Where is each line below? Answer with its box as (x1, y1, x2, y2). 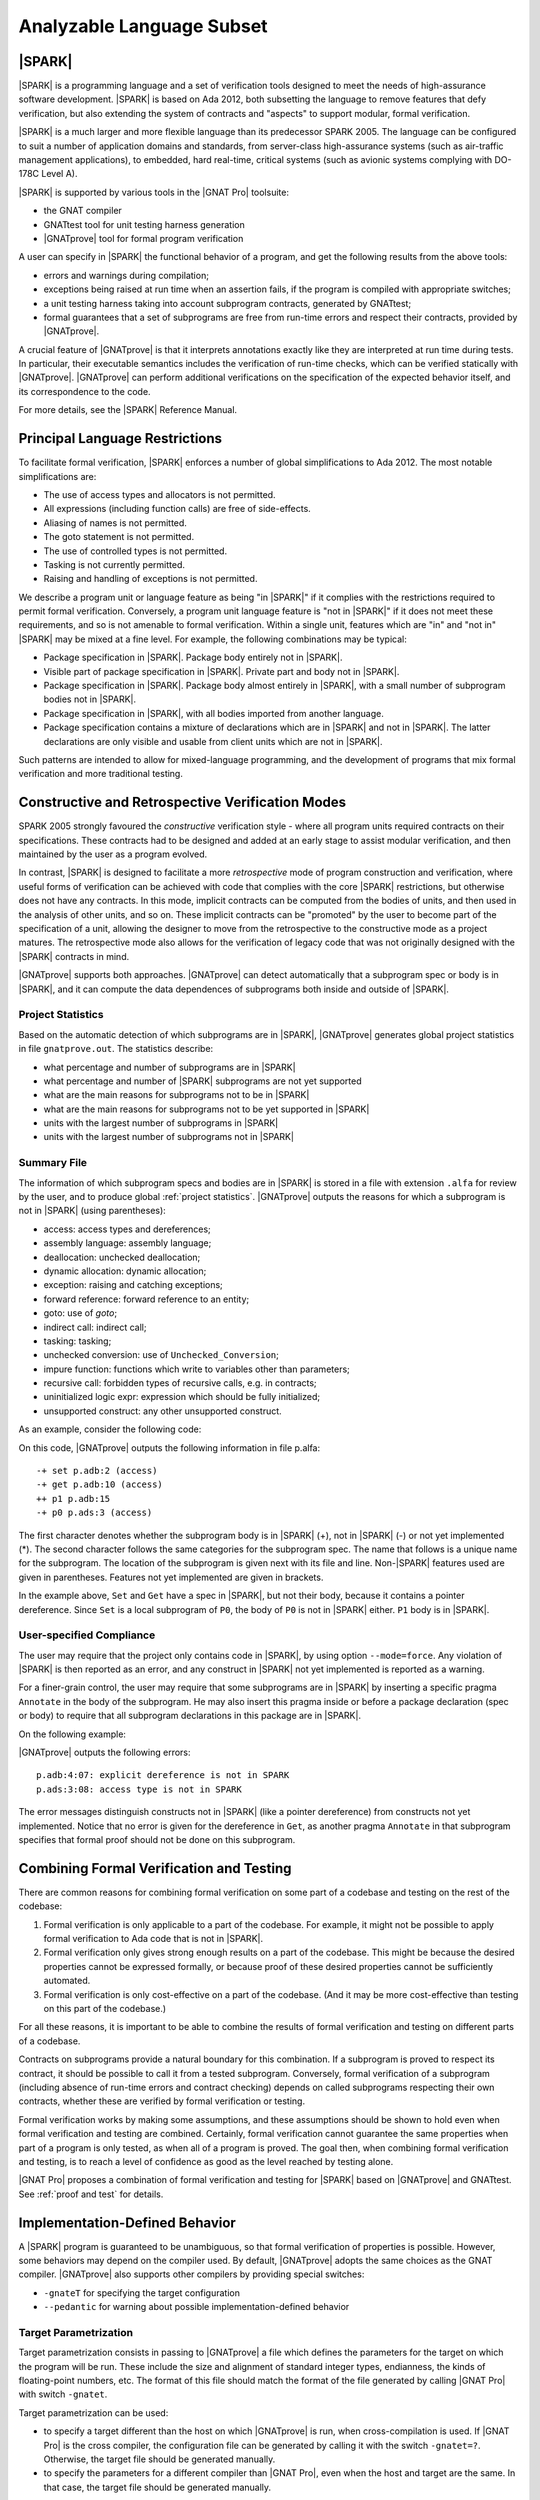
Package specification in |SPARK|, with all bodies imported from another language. (43, 707, 385, 719)
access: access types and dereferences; (43, 1223, 212, 1235)
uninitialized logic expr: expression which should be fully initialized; (43, 1391, 320, 1403)
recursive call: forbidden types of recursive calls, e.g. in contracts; (43, 1377, 317, 1389)
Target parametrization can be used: (18, 2406, 169, 2419)
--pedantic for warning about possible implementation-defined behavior (43, 2301, 350, 2313)
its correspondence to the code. (18, 385, 151, 397)
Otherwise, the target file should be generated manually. (43, 2453, 276, 2465)
